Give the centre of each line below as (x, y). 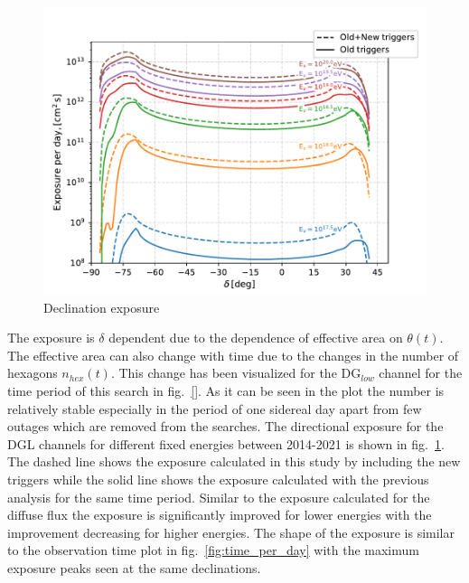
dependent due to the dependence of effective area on (256, 338)
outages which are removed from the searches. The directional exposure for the (225, 426)
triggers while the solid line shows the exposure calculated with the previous (218, 479)
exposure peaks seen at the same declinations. (134, 567)
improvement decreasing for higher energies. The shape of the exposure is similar (231, 532)
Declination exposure (102, 307)
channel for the (421, 373)
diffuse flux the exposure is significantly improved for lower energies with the (220, 515)
